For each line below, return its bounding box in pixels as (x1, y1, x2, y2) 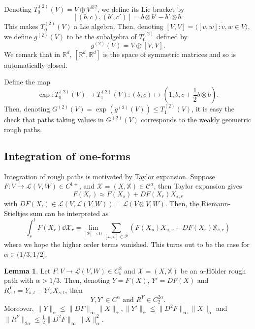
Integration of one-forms (4, 148, 130, 163)
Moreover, (4, 303, 34, 313)
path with (4, 275, 33, 285)
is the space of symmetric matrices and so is (103, 49, 236, 59)
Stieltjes (4, 208, 28, 218)
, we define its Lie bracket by (97, 3, 185, 14)
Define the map (4, 76, 50, 86)
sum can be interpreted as (30, 208, 109, 218)
